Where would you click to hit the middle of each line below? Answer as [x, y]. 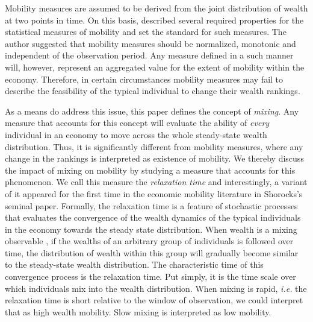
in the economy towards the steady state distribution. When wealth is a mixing [151, 229]
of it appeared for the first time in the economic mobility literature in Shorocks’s [154, 193]
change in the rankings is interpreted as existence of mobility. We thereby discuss [154, 158]
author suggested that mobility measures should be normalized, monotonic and [150, 43]
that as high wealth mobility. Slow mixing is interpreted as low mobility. [138, 311]
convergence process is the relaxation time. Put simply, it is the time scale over [150, 276]
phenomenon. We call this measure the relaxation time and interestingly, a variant [156, 182]
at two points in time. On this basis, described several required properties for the [154, 20]
